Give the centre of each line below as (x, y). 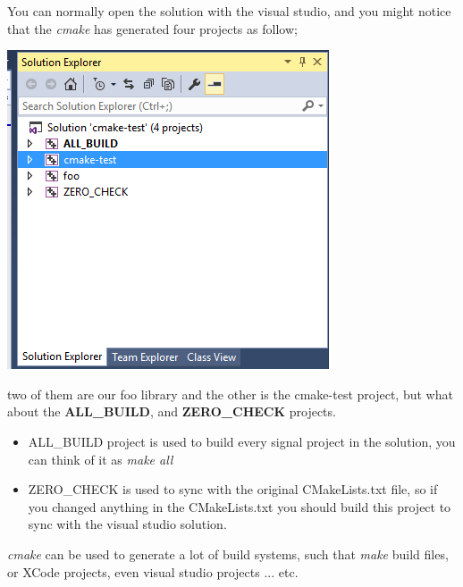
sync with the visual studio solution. (127, 524)
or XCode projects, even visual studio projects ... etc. (153, 571)
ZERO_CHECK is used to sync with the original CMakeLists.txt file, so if (233, 489)
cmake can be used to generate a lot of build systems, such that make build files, (228, 553)
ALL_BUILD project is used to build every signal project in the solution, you (242, 441)
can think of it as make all (101, 459)
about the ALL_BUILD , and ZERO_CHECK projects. (172, 411)
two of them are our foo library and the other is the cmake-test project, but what (230, 394)
